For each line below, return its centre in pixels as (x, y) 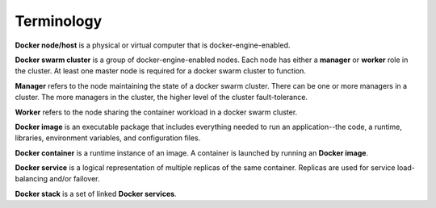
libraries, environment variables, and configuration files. (108, 138)
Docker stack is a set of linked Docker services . (96, 193)
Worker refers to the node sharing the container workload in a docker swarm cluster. (156, 112)
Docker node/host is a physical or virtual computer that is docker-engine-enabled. (153, 45)
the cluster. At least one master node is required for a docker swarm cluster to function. (160, 71)
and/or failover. (75, 179)
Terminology (59, 21)
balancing (31, 179)
